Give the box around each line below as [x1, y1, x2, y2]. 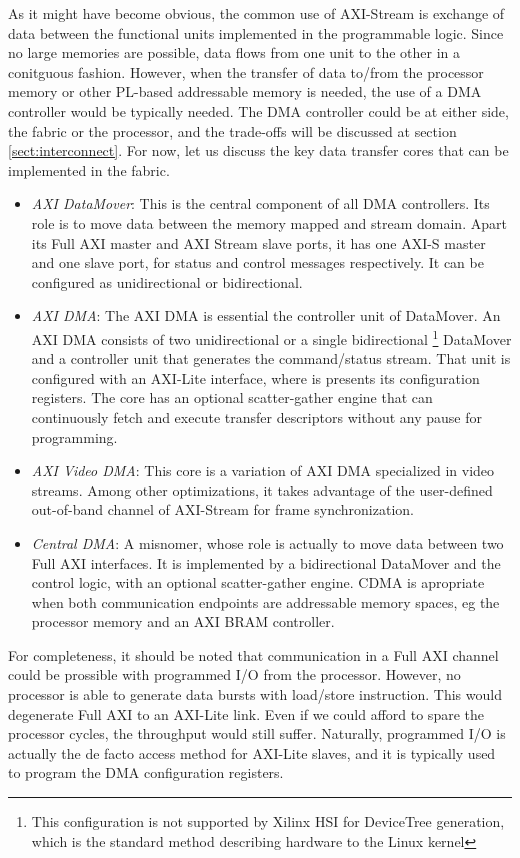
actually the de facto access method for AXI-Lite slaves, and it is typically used [8, 742, 496, 763]
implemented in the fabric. [8, 159, 170, 180]
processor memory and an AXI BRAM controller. [31, 611, 335, 632]
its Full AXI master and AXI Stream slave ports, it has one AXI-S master [31, 232, 486, 253]
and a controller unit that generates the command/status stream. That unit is [31, 348, 511, 369]
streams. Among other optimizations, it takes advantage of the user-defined [31, 479, 493, 500]
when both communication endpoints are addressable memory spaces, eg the [31, 591, 500, 612]
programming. [31, 426, 118, 447]
